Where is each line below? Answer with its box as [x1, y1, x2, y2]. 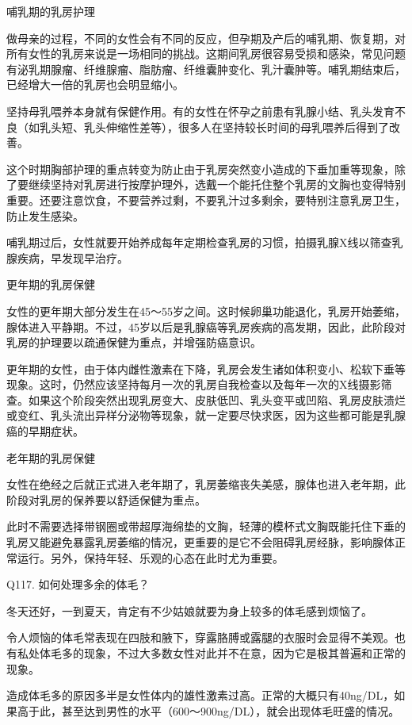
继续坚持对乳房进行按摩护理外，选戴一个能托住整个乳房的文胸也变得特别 [28, 176, 406, 193]
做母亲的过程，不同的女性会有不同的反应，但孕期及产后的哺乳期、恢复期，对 [6, 29, 406, 46]
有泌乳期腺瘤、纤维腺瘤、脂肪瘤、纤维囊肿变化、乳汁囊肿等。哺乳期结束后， [6, 60, 406, 77]
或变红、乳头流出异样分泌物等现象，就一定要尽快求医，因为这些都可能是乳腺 [6, 407, 406, 424]
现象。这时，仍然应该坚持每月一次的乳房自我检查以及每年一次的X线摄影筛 [6, 376, 392, 393]
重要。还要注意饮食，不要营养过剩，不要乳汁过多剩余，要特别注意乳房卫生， [6, 191, 406, 208]
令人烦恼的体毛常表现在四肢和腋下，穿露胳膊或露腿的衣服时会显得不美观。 [6, 629, 395, 646]
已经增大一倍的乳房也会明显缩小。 [6, 76, 184, 93]
